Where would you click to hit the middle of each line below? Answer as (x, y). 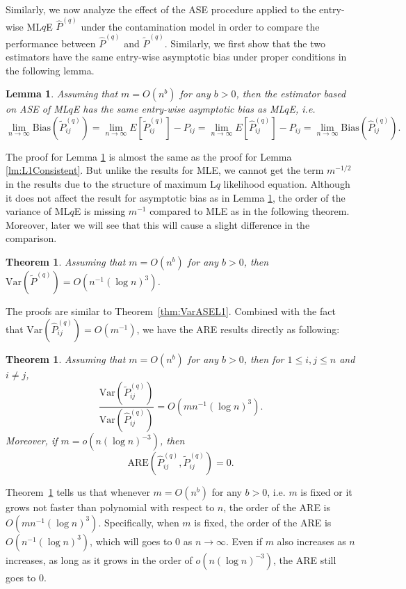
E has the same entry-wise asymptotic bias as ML (179, 109)
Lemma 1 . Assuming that (62, 94)
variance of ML (38, 211)
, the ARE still (305, 559)
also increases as (311, 541)
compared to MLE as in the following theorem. (250, 211)
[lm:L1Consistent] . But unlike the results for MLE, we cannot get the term (165, 170)
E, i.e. (302, 109)
